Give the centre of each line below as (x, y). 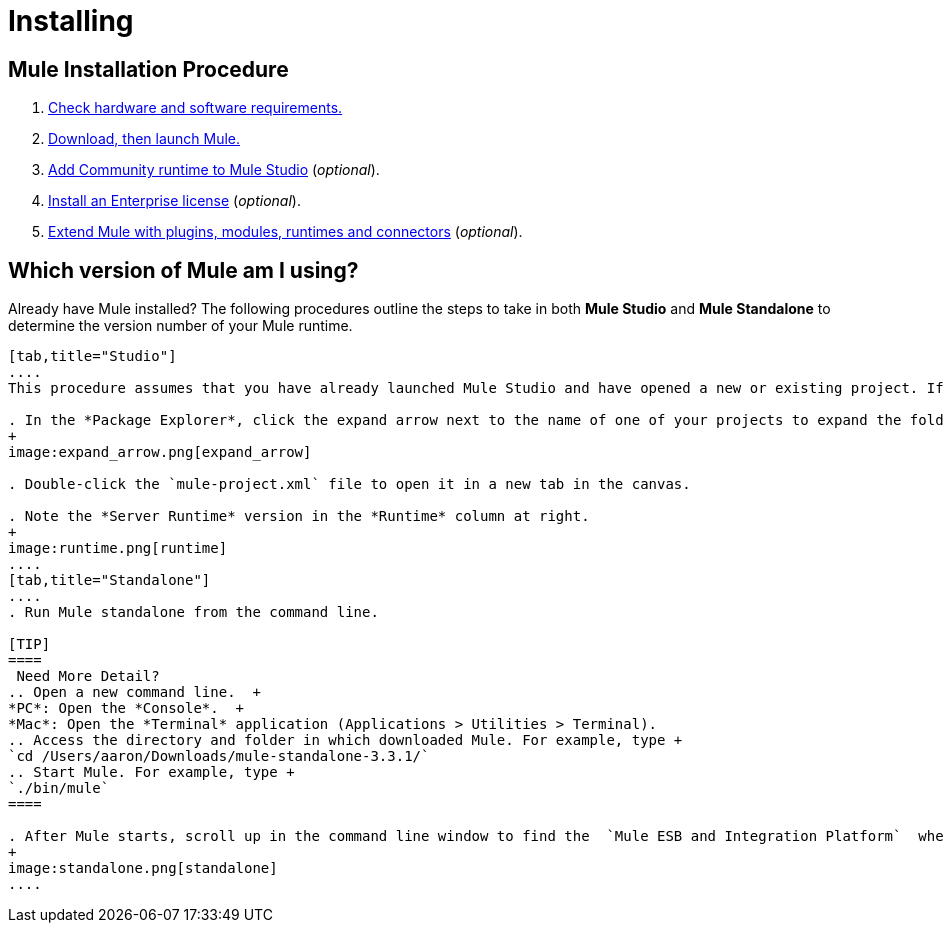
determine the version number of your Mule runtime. (180, 326)
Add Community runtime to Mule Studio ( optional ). (214, 170)
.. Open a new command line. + (134, 692)
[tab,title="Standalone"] (109, 580)
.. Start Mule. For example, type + (151, 772)
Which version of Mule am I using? (183, 270)
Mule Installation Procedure (148, 69)
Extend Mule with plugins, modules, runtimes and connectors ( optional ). (285, 232)
